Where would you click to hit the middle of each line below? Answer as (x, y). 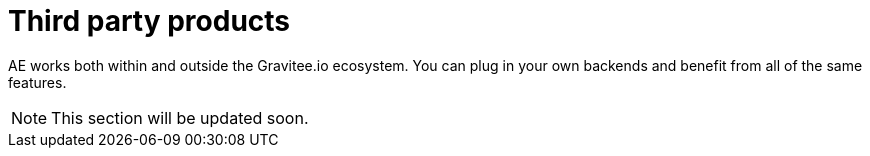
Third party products (149, 21)
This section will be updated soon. (180, 117)
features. (37, 82)
